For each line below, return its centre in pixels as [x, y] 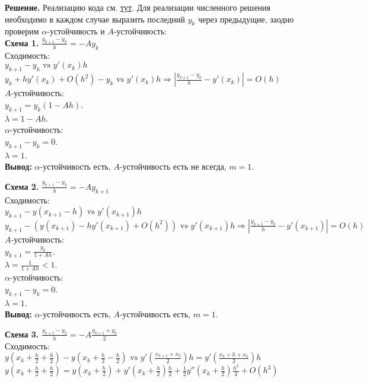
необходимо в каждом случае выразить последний [95, 19]
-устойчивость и [76, 31]
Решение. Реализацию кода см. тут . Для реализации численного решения [138, 7]
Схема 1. [22, 42]
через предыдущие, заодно [246, 19]
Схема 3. [22, 334]
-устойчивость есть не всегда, [173, 166]
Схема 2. [22, 186]
